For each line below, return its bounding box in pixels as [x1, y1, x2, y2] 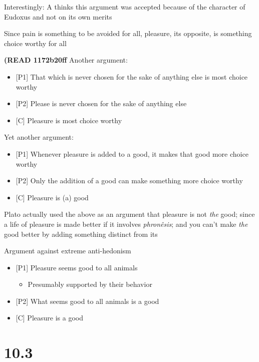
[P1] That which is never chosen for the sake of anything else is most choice [16, 71, 248, 82]
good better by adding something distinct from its [4, 228, 158, 239]
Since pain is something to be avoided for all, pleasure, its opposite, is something [4, 28, 252, 39]
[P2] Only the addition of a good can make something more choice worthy [16, 175, 243, 186]
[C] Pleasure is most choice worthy [16, 115, 122, 125]
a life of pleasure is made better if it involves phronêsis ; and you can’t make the [4, 218, 248, 229]
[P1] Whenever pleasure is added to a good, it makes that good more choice [16, 148, 248, 159]
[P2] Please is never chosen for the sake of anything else [16, 98, 187, 109]
